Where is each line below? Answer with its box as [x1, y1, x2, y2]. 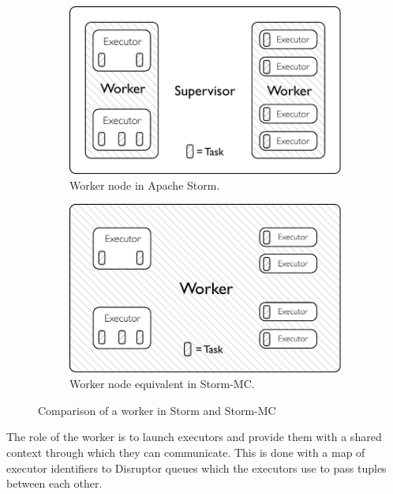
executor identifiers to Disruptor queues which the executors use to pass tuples [6, 459, 387, 476]
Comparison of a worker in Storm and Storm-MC [38, 402, 276, 418]
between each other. [6, 475, 103, 492]
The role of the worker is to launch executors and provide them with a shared [6, 428, 382, 445]
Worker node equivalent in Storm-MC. [69, 375, 255, 392]
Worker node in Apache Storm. [69, 176, 220, 193]
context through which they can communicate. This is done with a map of [6, 444, 365, 461]
